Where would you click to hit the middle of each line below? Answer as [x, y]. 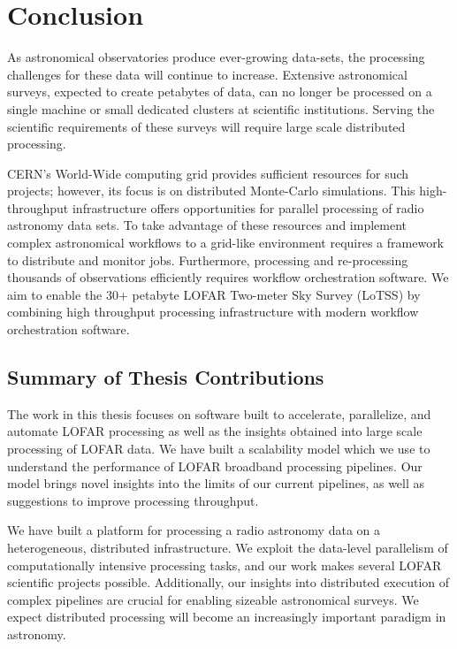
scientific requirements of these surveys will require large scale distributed [206, 126]
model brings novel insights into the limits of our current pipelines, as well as [216, 483]
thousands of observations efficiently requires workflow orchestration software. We [228, 277]
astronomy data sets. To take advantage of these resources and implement [207, 225]
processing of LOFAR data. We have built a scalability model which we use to [219, 449]
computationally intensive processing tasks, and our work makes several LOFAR [225, 565]
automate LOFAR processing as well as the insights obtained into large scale [215, 431]
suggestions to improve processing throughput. [133, 500]
